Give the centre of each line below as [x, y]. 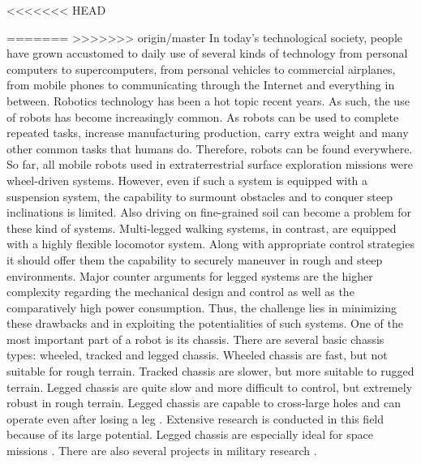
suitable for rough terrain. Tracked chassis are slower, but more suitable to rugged [210, 371]
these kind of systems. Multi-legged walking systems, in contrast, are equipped [202, 228]
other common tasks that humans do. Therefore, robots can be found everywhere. [210, 148]
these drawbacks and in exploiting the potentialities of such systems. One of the [205, 323]
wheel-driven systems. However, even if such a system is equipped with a [187, 180]
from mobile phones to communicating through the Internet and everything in [201, 85]
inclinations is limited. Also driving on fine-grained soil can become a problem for [209, 212]
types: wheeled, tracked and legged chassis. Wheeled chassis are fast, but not [197, 355]
